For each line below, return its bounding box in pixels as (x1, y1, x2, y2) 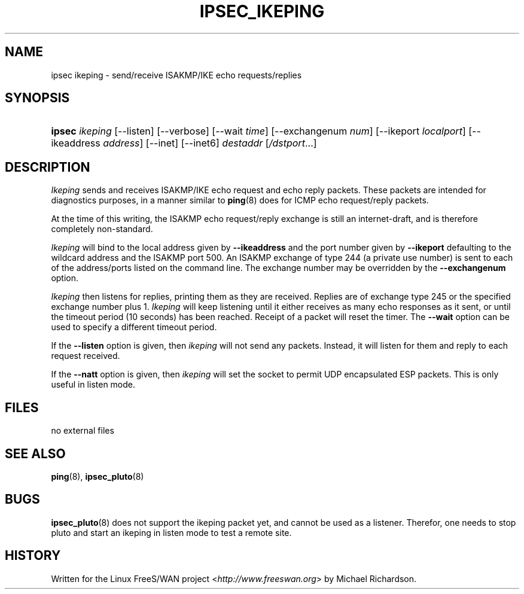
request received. (51, 351, 120, 361)
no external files (51, 425, 114, 436)
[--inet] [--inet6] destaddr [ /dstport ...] (145, 137, 317, 150)
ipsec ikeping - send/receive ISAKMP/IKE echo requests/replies (51, 69, 302, 80)
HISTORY (5, 548, 61, 563)
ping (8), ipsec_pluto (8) (51, 471, 144, 482)
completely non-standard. (51, 224, 153, 234)
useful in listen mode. (51, 379, 136, 390)
